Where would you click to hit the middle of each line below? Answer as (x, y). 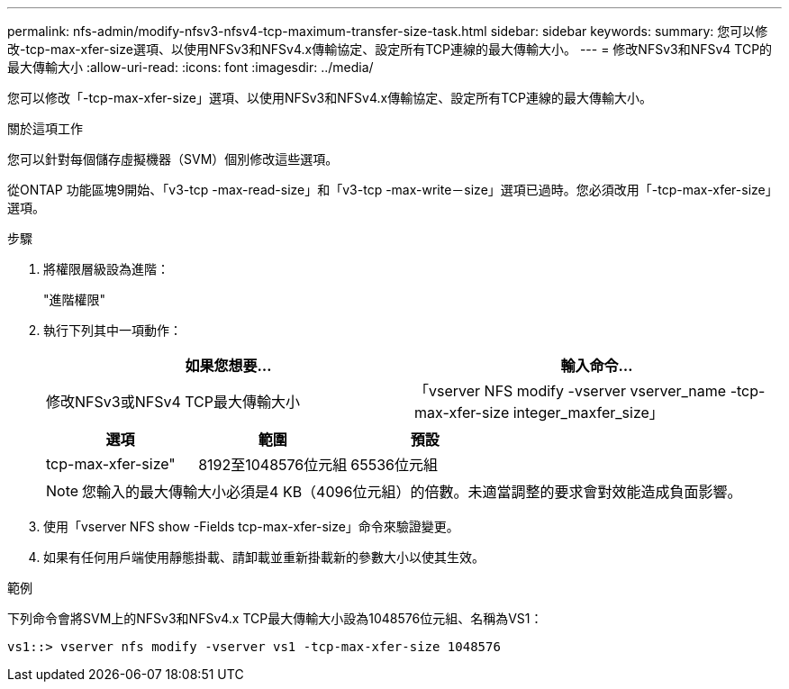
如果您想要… (228, 366)
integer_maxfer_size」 (588, 412)
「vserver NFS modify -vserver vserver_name (571, 391)
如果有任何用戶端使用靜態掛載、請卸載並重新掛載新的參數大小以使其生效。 (264, 557)
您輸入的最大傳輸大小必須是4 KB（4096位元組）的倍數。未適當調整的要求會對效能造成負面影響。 (412, 492)
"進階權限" (75, 299)
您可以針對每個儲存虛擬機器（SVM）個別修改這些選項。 (173, 159)
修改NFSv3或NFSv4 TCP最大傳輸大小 (173, 402)
